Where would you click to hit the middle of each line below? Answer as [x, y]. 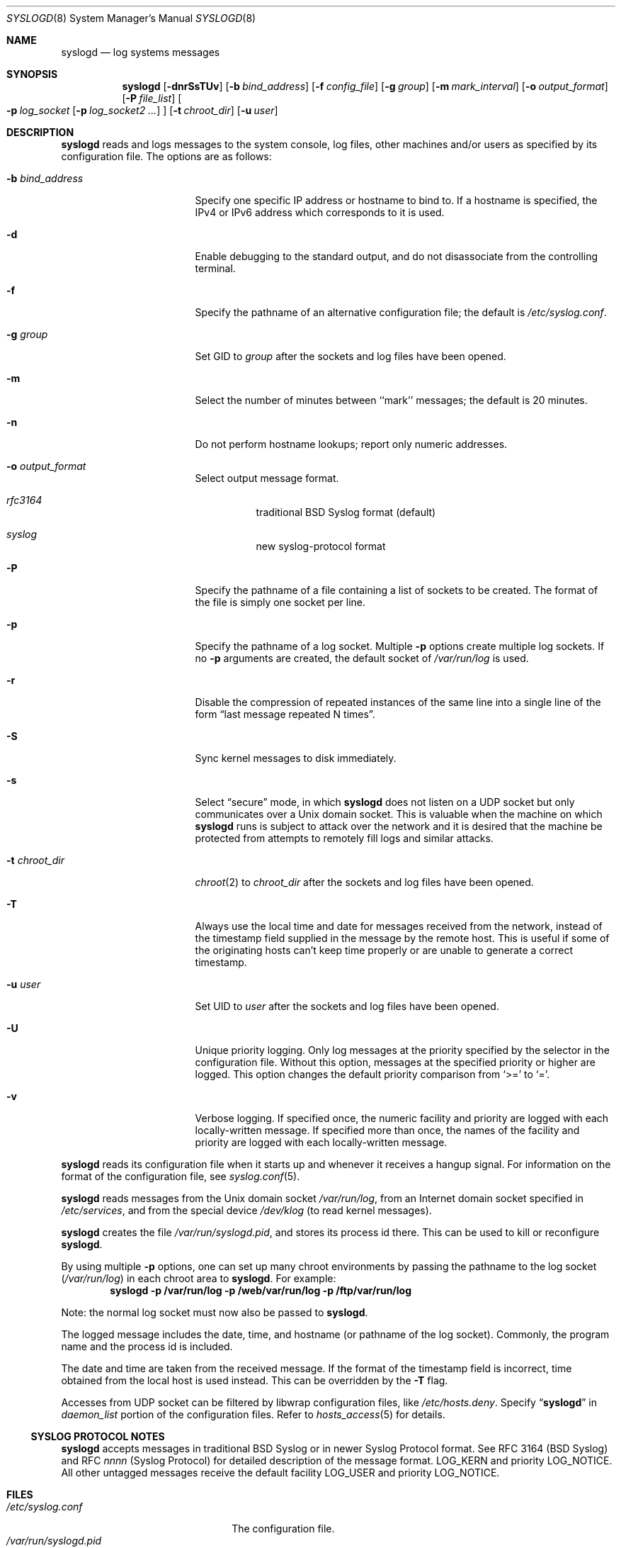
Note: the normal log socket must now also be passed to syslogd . [215, 1312]
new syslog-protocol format [321, 546]
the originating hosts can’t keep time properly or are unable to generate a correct [384, 950]
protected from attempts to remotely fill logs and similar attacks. [344, 838]
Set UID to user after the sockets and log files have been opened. [347, 1006]
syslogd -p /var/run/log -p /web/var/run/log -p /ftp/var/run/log [261, 1290]
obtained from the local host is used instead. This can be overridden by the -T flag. [255, 1380]
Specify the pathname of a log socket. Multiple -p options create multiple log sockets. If [400, 646]
